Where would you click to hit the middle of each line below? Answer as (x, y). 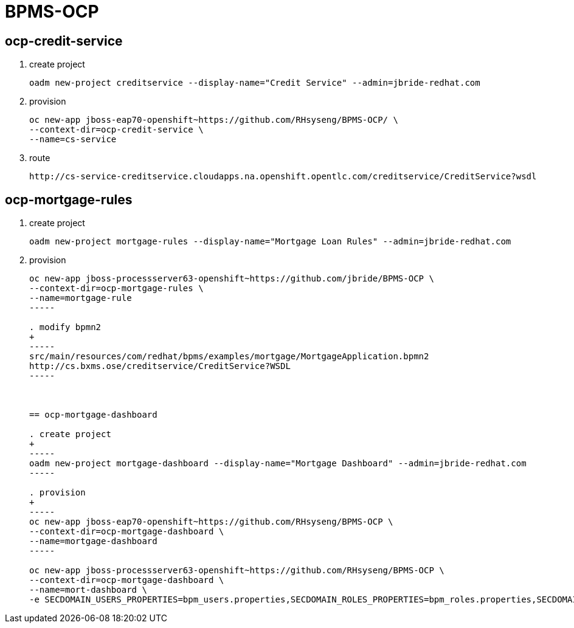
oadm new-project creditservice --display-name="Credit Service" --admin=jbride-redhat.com (255, 83)
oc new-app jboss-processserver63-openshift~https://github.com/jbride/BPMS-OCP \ (232, 279)
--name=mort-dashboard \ (88, 590)
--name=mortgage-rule (81, 298)
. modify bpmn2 (65, 327)
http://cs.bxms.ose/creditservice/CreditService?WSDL (160, 366)
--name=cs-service (73, 140)
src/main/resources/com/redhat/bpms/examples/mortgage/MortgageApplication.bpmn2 (229, 357)
